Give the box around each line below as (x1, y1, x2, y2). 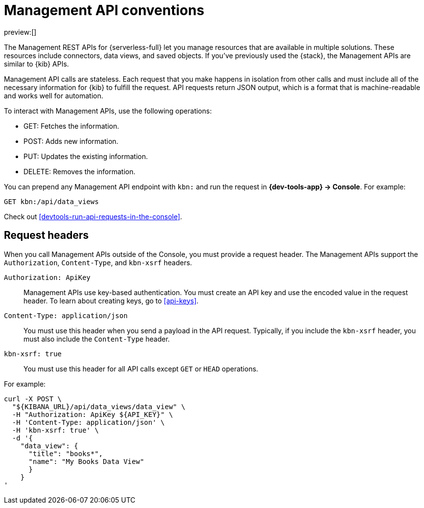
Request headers (4, 229, 89, 242)
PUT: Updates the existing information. (23, 152, 148, 161)
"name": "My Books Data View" (28, 457, 144, 465)
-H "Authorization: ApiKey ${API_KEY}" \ (12, 410, 173, 418)
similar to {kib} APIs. (4, 59, 69, 68)
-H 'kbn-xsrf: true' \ (12, 426, 99, 434)
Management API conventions (4, 2, 204, 19)
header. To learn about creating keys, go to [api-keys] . (23, 296, 199, 305)
